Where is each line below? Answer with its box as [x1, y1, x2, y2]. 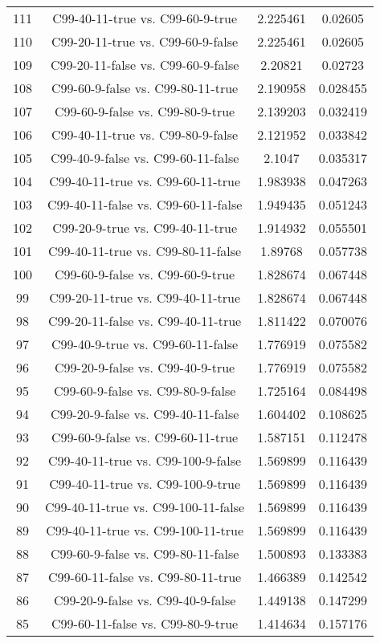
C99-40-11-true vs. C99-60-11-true [49, 172, 241, 190]
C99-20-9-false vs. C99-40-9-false [53, 591, 236, 609]
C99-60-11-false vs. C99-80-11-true [48, 568, 242, 586]
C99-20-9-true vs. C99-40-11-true [52, 218, 238, 237]
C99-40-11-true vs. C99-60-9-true [52, 9, 238, 27]
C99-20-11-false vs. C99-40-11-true [48, 311, 242, 330]
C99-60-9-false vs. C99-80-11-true [51, 79, 239, 97]
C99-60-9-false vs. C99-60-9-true [55, 265, 235, 283]
